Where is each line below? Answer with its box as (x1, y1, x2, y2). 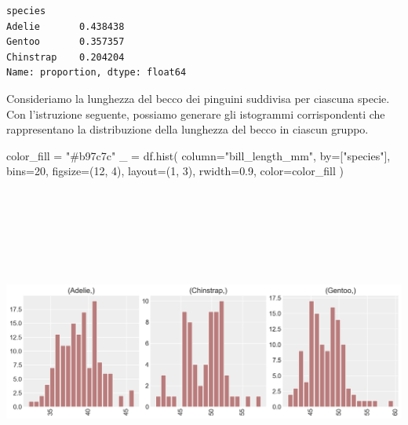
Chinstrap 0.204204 (6, 51, 125, 63)
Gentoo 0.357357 (6, 36, 125, 48)
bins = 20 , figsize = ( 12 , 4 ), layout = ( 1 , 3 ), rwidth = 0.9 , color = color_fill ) (6, 163, 344, 179)
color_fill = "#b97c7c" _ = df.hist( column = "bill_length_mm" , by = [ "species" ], (6, 147, 391, 163)
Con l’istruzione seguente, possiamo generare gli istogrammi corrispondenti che (6, 105, 385, 122)
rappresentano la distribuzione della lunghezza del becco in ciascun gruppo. (6, 121, 369, 137)
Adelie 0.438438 (6, 20, 125, 32)
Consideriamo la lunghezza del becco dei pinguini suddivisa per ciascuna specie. (6, 90, 390, 106)
